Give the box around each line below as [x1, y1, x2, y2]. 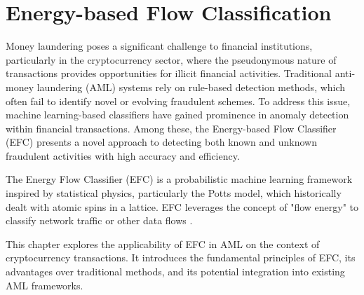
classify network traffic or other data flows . [6, 213, 193, 228]
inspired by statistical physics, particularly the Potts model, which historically [6, 186, 342, 200]
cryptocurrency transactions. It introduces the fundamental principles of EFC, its [6, 250, 356, 265]
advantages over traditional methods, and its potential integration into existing [6, 264, 345, 279]
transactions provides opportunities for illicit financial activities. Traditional [6, 66, 332, 81]
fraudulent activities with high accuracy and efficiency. [6, 148, 240, 163]
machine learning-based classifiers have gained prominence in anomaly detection [6, 107, 349, 122]
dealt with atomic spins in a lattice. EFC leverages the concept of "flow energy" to [6, 199, 359, 214]
